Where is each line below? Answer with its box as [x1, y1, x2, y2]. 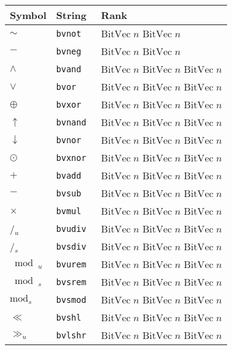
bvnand [56, 117, 86, 127]
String [56, 8, 87, 22]
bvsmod [56, 294, 86, 305]
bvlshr [56, 330, 86, 340]
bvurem [56, 259, 86, 269]
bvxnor [56, 152, 86, 163]
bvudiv [56, 223, 86, 234]
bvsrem [56, 277, 86, 287]
